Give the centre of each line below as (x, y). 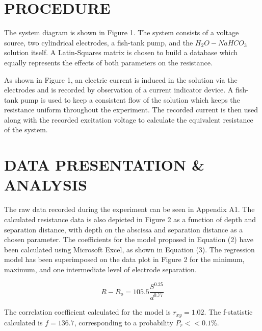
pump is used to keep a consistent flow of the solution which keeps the (130, 99)
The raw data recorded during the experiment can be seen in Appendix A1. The (129, 209)
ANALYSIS (46, 185)
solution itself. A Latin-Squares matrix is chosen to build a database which (121, 52)
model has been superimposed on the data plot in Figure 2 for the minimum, (124, 259)
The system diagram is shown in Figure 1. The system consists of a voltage (122, 32)
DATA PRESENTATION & (104, 165)
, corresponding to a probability (124, 322)
